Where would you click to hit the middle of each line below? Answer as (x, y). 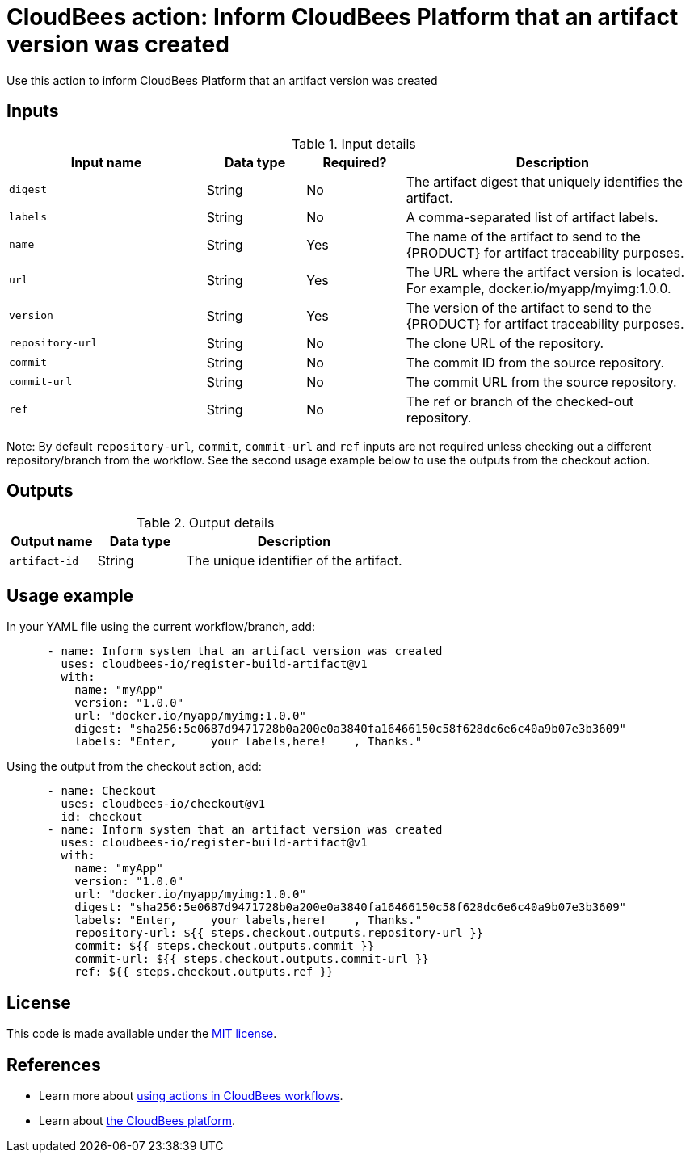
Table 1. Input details (354, 143)
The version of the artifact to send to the (529, 307)
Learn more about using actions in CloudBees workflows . (191, 1095)
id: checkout (102, 817)
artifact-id (44, 561)
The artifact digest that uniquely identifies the (545, 181)
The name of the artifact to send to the (523, 236)
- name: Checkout (102, 791)
